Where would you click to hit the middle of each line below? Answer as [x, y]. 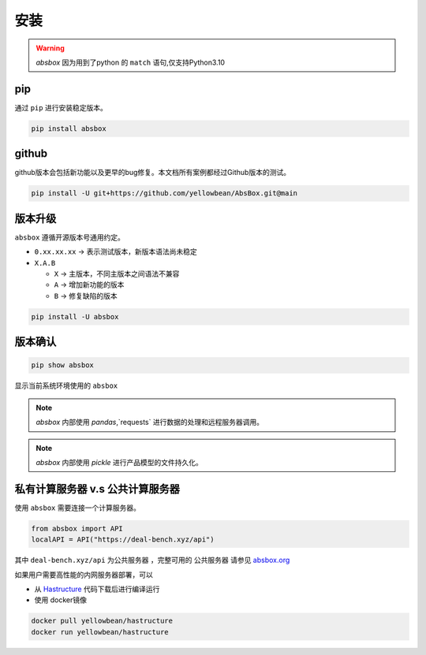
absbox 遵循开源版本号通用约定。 [70, 237]
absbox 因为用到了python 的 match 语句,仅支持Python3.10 [130, 62]
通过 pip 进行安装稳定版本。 [61, 107]
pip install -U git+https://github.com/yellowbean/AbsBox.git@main [164, 194]
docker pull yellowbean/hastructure [102, 621]
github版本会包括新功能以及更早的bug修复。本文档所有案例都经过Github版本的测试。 [153, 173]
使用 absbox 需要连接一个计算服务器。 [78, 508]
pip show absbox [63, 365]
